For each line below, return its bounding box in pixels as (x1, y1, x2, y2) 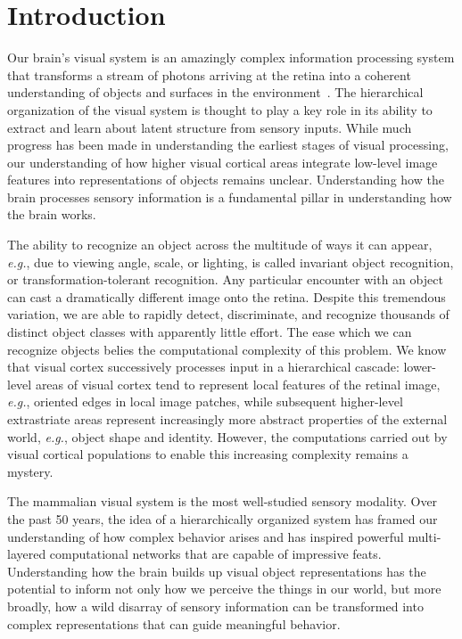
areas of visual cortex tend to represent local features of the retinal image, (35, 374, 441, 393)
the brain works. (7, 205, 96, 224)
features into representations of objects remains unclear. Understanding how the (7, 170, 444, 189)
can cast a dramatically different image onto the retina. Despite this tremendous (7, 287, 446, 306)
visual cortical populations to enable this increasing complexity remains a (7, 445, 408, 463)
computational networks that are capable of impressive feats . (49, 545, 382, 563)
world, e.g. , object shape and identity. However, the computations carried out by (7, 427, 448, 446)
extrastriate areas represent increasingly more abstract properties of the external (7, 410, 448, 428)
